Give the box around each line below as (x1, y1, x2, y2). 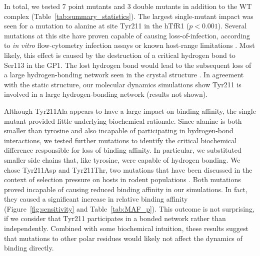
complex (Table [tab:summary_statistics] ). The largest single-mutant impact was (4, 10, 253, 21)
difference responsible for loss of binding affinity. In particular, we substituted (4, 145, 241, 155)
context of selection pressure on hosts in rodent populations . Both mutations (4, 174, 241, 185)
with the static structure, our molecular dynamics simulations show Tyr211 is (4, 79, 241, 89)
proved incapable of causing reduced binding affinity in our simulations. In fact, (4, 184, 247, 194)
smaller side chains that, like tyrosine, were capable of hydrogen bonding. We (4, 154, 240, 165)
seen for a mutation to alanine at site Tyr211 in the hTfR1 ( (4, 20, 189, 31)
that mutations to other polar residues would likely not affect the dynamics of (4, 233, 242, 243)
